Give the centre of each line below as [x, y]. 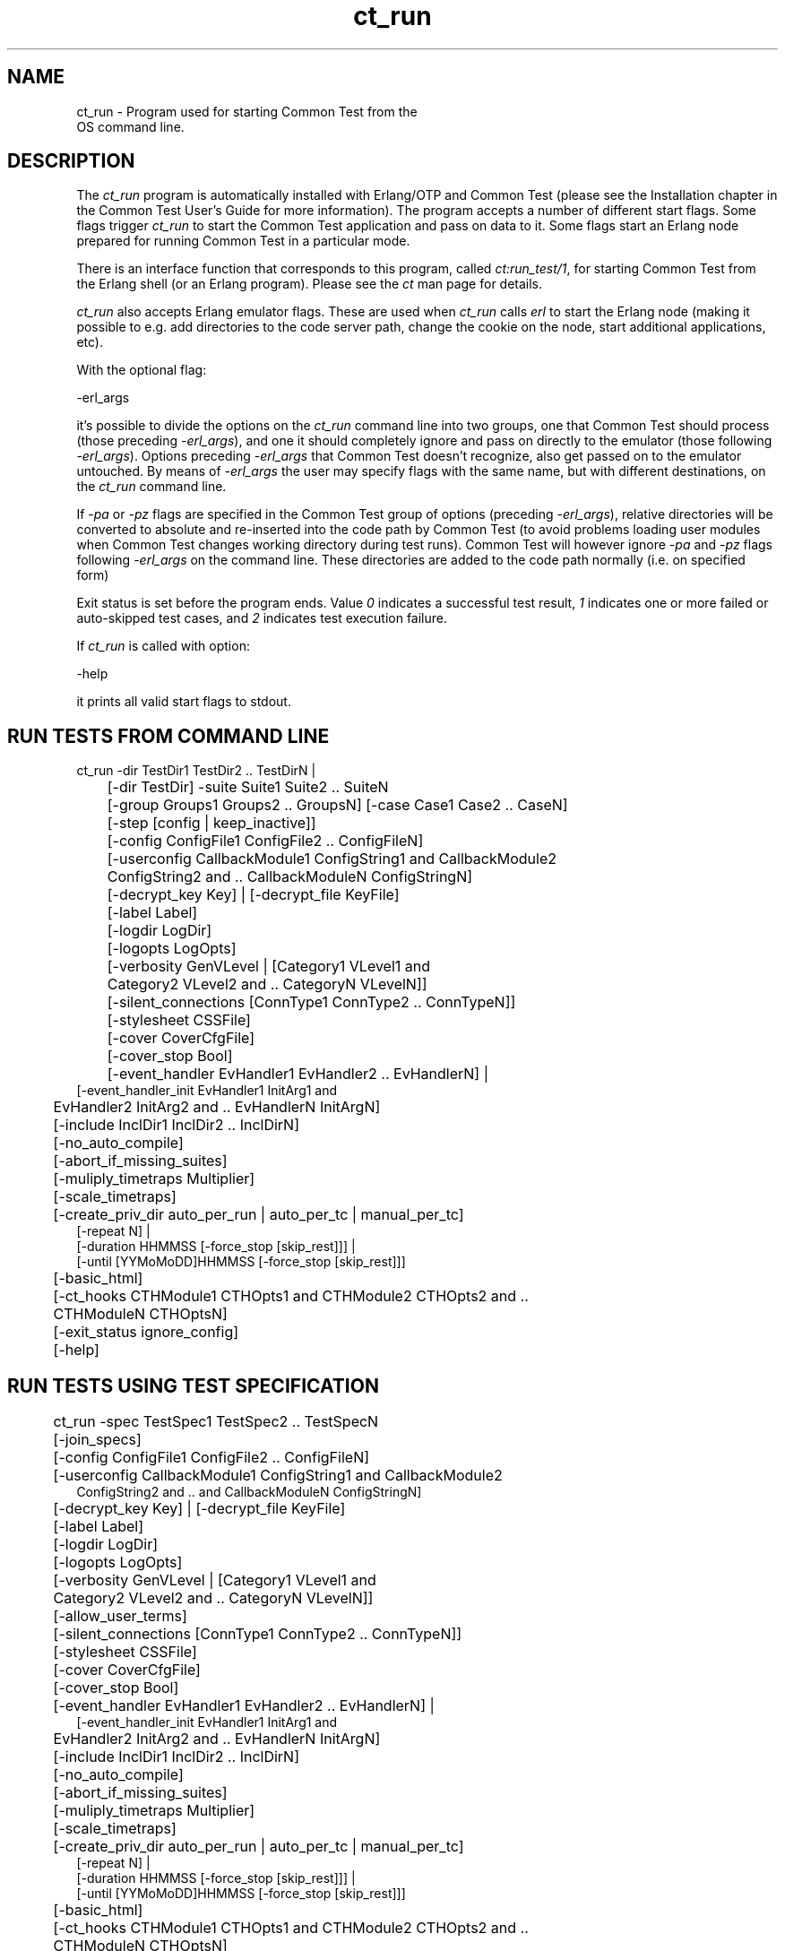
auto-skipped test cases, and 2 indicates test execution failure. [262, 618]
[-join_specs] [97, 1440]
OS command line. [130, 126]
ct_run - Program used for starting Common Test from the [247, 111]
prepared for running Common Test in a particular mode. [243, 241]
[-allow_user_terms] [120, 1616]
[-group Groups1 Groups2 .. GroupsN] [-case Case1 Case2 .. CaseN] [337, 805]
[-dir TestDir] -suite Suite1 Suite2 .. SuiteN [248, 787]
